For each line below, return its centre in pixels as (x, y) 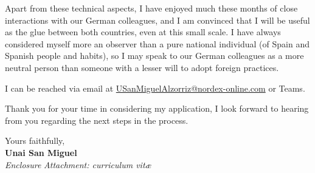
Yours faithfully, (35, 141)
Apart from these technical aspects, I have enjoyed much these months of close (151, 8)
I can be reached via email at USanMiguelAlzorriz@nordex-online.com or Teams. (155, 88)
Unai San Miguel (41, 152)
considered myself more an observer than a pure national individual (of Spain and (157, 43)
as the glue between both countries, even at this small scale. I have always (143, 32)
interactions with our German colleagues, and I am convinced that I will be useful (157, 20)
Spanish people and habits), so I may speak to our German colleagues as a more (154, 56)
